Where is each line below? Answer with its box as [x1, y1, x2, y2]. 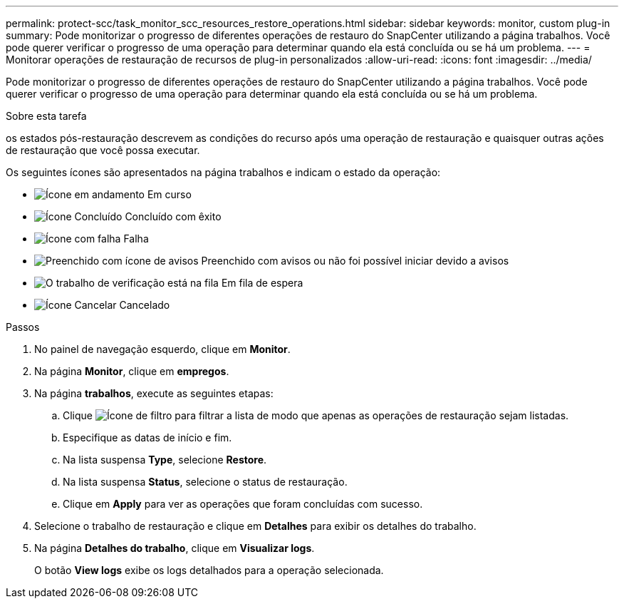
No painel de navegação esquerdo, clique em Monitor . [34, 343, 291, 355]
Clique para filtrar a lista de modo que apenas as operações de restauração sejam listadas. [63, 409, 569, 421]
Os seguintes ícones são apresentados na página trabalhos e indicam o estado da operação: [6, 166, 441, 178]
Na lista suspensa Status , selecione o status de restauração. [63, 476, 348, 488]
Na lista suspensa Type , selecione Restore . [63, 454, 267, 466]
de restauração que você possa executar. [6, 144, 200, 156]
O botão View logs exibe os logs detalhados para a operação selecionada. [34, 564, 384, 576]
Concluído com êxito [125, 210, 222, 222]
